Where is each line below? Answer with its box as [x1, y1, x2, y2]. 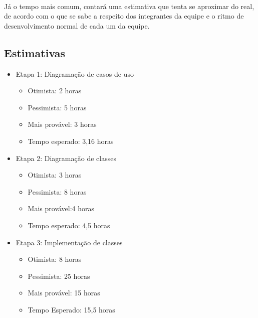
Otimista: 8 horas [28, 254, 82, 264]
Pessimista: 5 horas [28, 102, 87, 112]
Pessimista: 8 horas [28, 186, 87, 197]
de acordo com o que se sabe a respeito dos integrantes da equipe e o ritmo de [4, 11, 244, 21]
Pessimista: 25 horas [28, 270, 90, 281]
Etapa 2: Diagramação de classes [16, 152, 116, 163]
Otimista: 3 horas [28, 170, 82, 180]
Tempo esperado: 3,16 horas [28, 135, 114, 146]
